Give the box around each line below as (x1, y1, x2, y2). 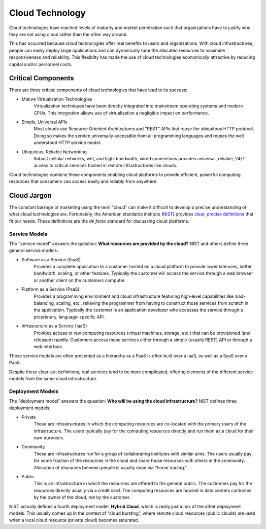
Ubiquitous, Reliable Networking (21, 148, 87, 155)
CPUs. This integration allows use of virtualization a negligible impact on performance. (33, 110, 209, 116)
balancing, (33, 300, 55, 306)
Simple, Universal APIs (21, 119, 67, 125)
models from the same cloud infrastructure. (9, 375, 98, 382)
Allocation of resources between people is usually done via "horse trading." (33, 464, 187, 470)
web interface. (33, 344, 64, 350)
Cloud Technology (9, 7, 86, 18)
